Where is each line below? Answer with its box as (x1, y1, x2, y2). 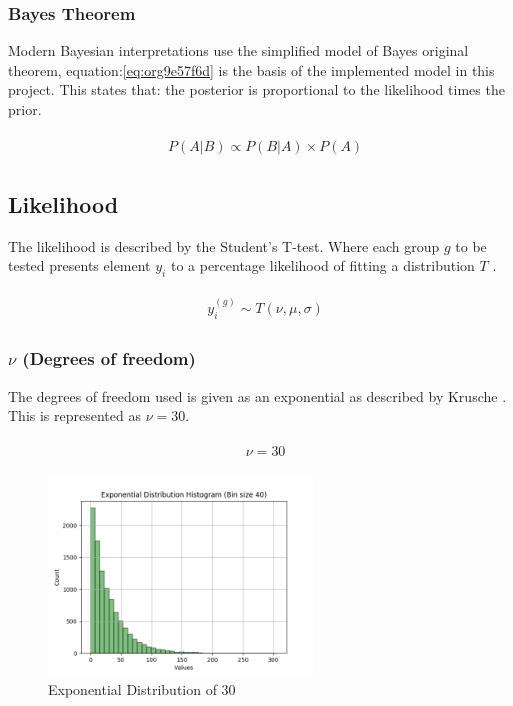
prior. (8, 99, 42, 119)
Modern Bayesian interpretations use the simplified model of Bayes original (8, 40, 469, 61)
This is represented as (8, 405, 141, 426)
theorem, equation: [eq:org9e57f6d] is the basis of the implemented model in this (8, 59, 495, 80)
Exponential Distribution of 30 (48, 679, 236, 699)
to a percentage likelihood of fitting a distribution (170, 255, 475, 276)
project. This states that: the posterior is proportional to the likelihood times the (8, 79, 505, 100)
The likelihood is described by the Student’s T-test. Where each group (8, 235, 440, 256)
